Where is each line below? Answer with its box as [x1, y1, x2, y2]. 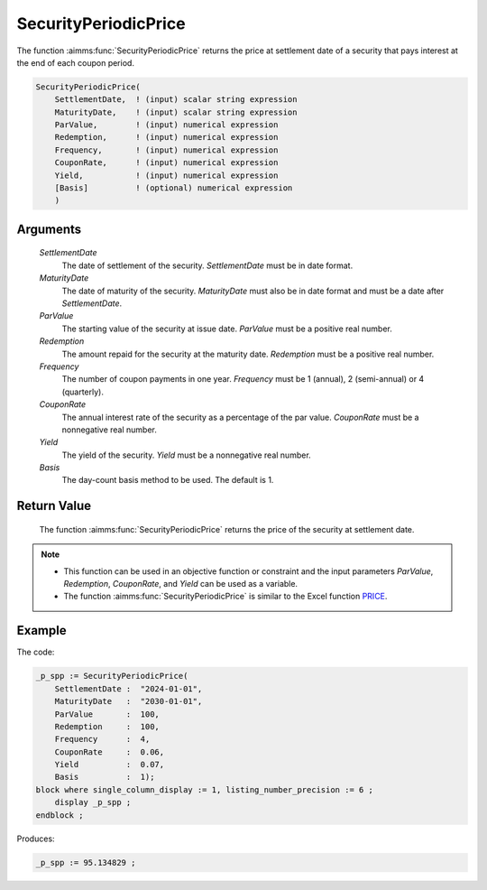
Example [16, 623, 67, 638]
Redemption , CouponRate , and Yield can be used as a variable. [63, 579, 298, 589]
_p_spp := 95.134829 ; [35, 858, 136, 867]
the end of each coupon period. [16, 57, 135, 68]
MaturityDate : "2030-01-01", [54, 696, 203, 707]
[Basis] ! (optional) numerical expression [54, 183, 293, 193]
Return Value [16, 498, 92, 514]
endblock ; [35, 810, 84, 820]
